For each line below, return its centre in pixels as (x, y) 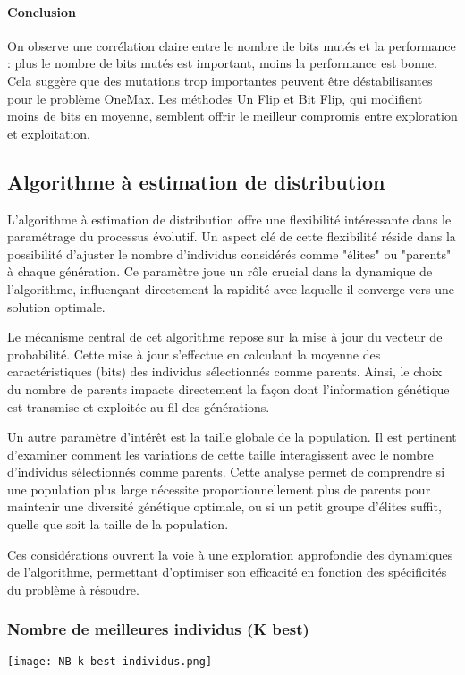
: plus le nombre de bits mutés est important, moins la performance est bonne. (222, 63)
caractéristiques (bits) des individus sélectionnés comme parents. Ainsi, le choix (225, 371)
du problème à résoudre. (73, 589)
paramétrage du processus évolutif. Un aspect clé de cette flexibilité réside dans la (232, 236)
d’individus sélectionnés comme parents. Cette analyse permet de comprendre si (226, 472)
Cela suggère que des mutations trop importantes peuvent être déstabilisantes (220, 80)
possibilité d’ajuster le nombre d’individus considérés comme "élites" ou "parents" (229, 253)
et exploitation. (49, 133)
